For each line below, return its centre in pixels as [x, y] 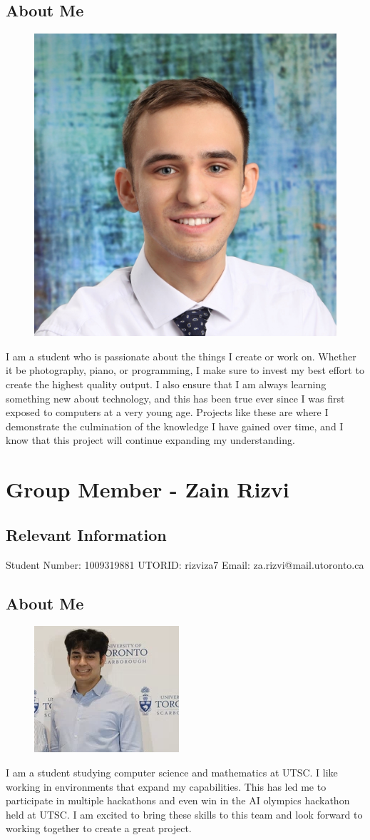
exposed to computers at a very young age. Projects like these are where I [167, 412]
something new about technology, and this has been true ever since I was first [175, 398]
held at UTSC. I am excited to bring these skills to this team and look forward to [184, 814]
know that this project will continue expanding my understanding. [150, 440]
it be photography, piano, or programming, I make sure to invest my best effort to [185, 370]
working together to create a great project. [99, 828]
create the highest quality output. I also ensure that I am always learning [166, 384]
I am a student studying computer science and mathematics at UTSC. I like [172, 772]
